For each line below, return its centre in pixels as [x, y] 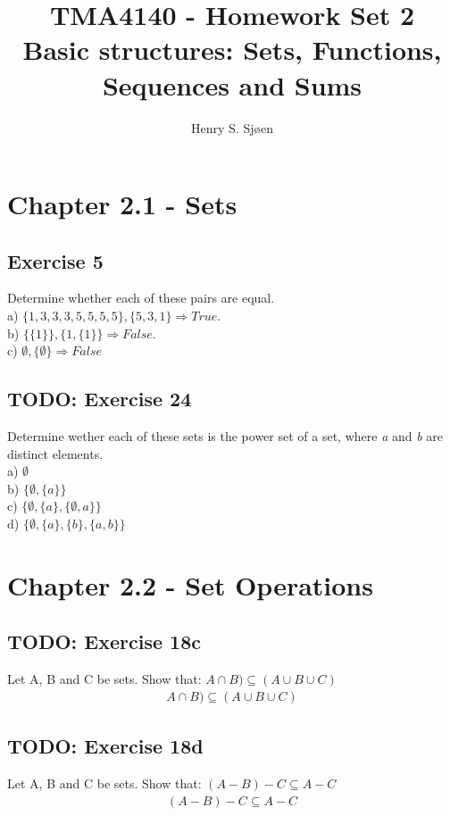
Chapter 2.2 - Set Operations [190, 584]
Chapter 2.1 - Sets [122, 204]
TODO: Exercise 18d [105, 746]
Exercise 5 [55, 260]
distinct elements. [55, 453]
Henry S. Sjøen [232, 127]
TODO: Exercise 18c [104, 641]
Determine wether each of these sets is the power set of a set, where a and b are [225, 436]
